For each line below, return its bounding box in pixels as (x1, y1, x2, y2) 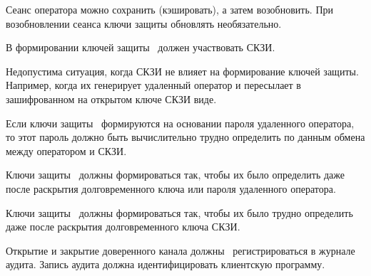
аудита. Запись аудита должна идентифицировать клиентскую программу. (6, 257, 325, 272)
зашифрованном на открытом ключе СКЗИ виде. (6, 91, 217, 106)
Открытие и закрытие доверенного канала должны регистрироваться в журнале (6, 243, 355, 258)
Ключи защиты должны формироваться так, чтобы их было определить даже (6, 167, 345, 182)
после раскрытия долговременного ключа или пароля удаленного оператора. (6, 181, 336, 196)
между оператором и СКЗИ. (6, 143, 127, 158)
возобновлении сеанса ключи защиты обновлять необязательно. (6, 16, 282, 31)
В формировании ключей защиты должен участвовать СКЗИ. (6, 40, 275, 55)
